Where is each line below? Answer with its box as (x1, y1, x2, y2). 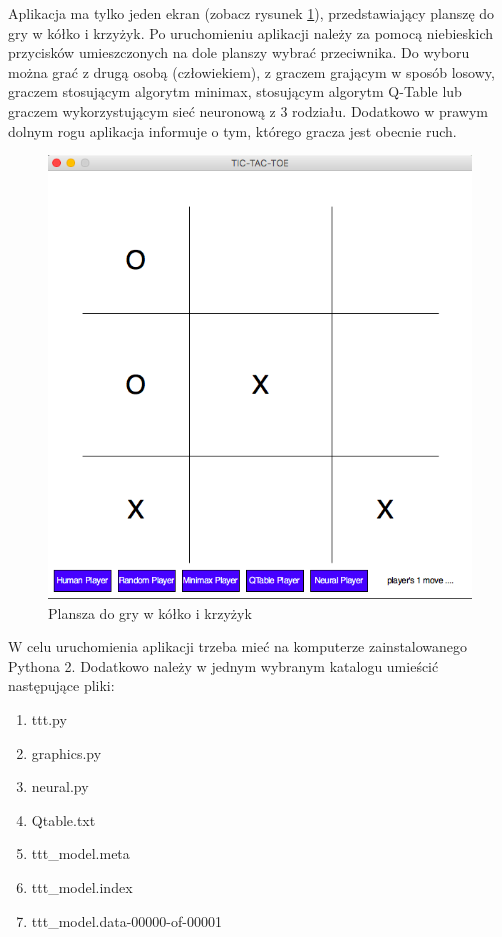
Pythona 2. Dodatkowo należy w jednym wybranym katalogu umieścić (8, 655, 439, 676)
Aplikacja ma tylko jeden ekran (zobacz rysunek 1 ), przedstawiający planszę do (8, 3, 495, 23)
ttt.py (31, 709, 67, 730)
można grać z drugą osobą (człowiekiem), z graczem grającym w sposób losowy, (8, 61, 495, 82)
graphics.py (31, 742, 102, 763)
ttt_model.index (31, 877, 133, 898)
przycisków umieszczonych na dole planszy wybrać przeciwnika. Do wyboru (8, 42, 470, 63)
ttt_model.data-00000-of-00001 (31, 910, 222, 931)
